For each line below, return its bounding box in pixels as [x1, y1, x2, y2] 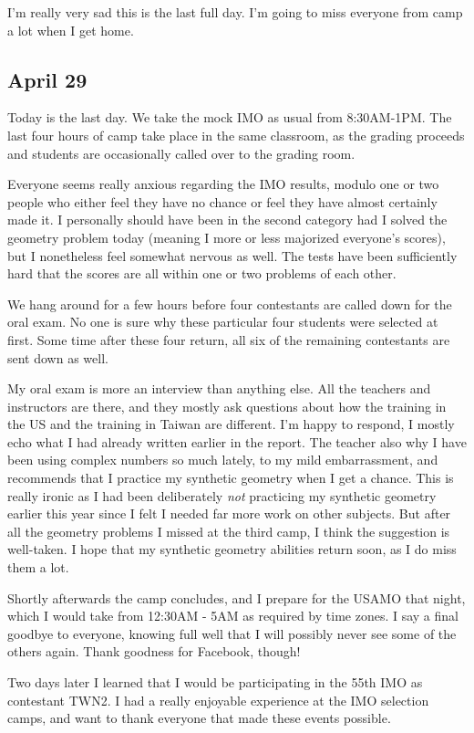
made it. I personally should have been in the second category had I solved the [7, 210, 448, 229]
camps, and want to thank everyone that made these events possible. [7, 708, 391, 728]
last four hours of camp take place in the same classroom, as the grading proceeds [7, 125, 465, 144]
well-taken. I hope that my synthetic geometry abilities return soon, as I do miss [7, 539, 457, 559]
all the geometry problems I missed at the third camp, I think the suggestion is [7, 521, 450, 540]
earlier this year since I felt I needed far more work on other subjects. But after [7, 504, 451, 523]
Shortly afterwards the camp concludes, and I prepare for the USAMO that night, [7, 588, 466, 607]
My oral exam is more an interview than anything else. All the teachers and [7, 379, 431, 398]
